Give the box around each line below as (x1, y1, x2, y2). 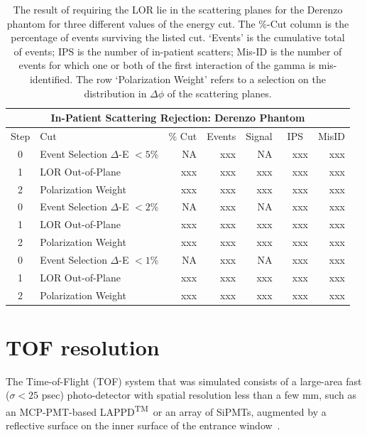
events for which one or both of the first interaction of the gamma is (18, 58, 316, 72)
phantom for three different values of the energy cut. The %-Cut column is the (6, 16, 349, 31)
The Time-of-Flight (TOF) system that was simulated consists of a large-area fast (6, 373, 362, 388)
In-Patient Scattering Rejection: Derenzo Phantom (50, 110, 305, 125)
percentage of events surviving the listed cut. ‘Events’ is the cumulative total (11, 30, 345, 45)
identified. (29, 71, 73, 86)
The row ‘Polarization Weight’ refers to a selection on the (75, 71, 326, 86)
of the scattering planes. (167, 85, 272, 100)
